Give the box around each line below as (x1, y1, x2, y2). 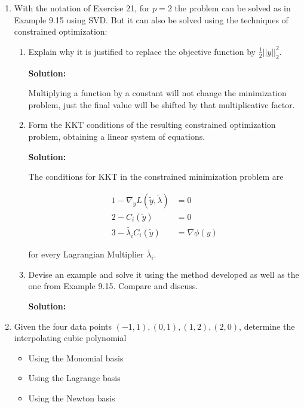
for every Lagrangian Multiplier (28, 248, 144, 260)
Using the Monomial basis (28, 351, 124, 364)
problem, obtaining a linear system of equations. (28, 130, 205, 142)
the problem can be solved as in (174, 2, 291, 14)
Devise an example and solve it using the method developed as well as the (28, 268, 299, 280)
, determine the (239, 320, 295, 332)
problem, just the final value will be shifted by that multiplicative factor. (28, 98, 295, 111)
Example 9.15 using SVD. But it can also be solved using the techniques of (14, 13, 288, 26)
